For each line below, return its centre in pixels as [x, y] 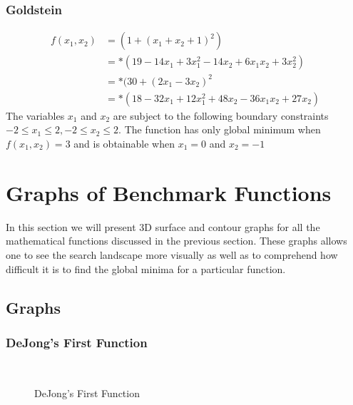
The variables [35, 115]
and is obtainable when [124, 144]
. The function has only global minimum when [220, 129]
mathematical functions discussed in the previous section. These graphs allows [176, 241]
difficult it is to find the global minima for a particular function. [146, 268]
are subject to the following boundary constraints [221, 115]
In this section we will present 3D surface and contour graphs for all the [163, 226]
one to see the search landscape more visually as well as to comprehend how [172, 254]
